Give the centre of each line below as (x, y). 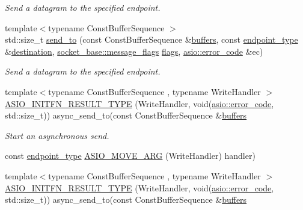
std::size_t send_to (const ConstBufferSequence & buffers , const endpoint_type (151, 39)
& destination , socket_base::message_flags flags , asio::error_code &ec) (134, 51)
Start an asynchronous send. (57, 135)
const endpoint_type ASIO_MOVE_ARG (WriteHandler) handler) (130, 156)
